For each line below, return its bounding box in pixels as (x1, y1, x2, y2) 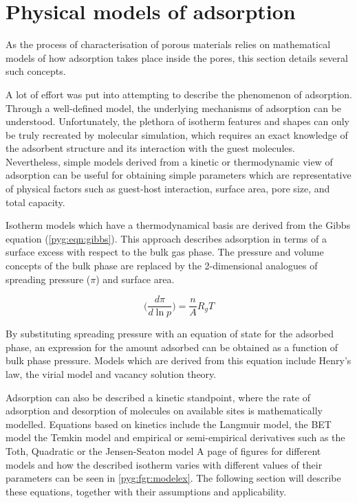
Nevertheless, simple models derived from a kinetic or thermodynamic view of (6, 154, 333, 168)
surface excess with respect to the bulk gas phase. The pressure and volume (6, 245, 324, 259)
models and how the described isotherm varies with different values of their (6, 457, 323, 471)
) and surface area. (96, 271, 175, 286)
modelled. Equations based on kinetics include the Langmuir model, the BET (6, 416, 332, 431)
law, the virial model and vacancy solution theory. (6, 367, 217, 381)
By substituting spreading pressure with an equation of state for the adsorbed (6, 326, 334, 341)
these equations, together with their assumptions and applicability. (6, 484, 287, 498)
